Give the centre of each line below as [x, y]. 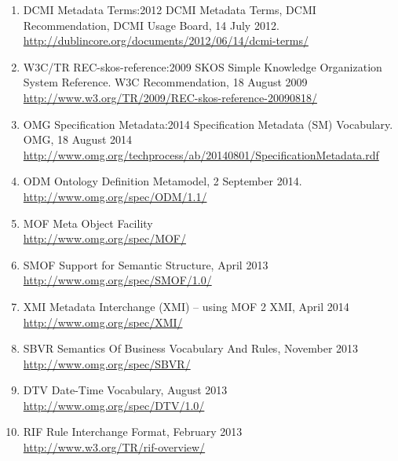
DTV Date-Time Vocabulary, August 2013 [125, 390]
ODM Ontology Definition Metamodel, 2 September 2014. [162, 181]
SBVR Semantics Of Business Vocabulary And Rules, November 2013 [191, 348]
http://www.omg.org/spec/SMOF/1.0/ [117, 280]
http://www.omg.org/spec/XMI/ [103, 322]
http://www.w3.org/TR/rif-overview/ [114, 447]
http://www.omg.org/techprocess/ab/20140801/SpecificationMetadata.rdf [201, 154]
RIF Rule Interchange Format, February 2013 [133, 432]
